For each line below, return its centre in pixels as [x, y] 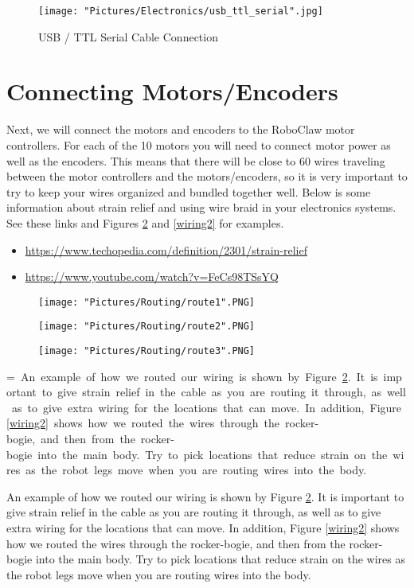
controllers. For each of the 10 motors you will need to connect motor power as [199, 144]
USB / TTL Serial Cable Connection [128, 36]
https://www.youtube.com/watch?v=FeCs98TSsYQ [152, 276]
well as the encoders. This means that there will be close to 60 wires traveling [196, 160]
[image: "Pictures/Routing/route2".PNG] [147, 327]
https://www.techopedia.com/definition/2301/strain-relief [166, 249]
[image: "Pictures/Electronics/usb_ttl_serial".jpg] [181, 11]
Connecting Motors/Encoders [172, 91]
